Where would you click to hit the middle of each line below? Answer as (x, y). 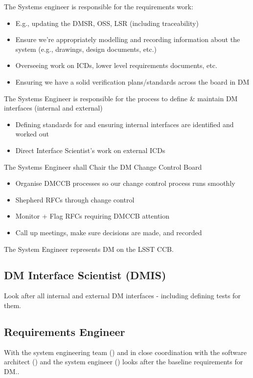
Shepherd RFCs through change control (75, 199)
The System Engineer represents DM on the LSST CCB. (89, 249)
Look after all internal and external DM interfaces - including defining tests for (122, 296)
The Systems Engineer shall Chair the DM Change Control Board (103, 167)
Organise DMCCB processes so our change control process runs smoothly (125, 183)
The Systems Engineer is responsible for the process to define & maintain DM (121, 98)
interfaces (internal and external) (53, 108)
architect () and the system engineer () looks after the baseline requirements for (124, 362)
